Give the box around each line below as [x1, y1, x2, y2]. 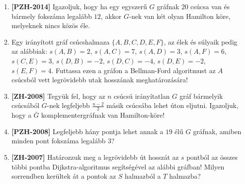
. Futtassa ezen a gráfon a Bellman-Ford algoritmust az [51, 65, 216, 75]
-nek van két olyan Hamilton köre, [129, 11, 230, 21]
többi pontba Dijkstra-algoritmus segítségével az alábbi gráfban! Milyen [11, 161, 225, 171]
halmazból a [124, 171, 161, 181]
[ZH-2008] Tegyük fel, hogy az [11, 91, 105, 101]
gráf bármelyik [180, 91, 223, 101]
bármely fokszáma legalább [11, 11, 92, 21]
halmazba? [169, 171, 201, 181]
